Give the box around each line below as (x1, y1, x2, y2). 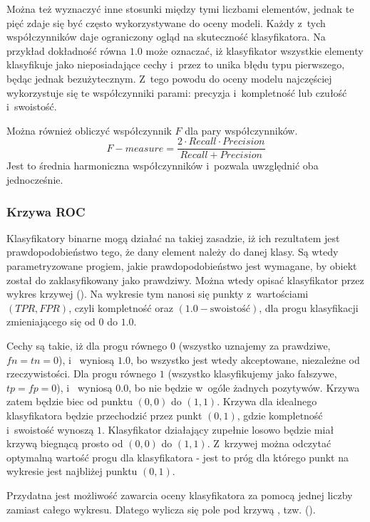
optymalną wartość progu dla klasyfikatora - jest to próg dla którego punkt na (6, 449, 349, 464)
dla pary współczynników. (185, 122, 298, 137)
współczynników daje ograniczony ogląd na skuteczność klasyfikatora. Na (6, 29, 326, 44)
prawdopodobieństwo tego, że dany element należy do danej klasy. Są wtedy (6, 244, 339, 259)
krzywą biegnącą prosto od (6, 436, 123, 451)
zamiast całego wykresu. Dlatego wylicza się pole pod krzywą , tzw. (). (6, 501, 316, 516)
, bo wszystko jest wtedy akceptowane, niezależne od (130, 352, 360, 367)
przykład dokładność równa (6, 43, 127, 58)
